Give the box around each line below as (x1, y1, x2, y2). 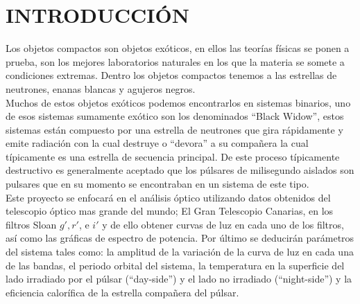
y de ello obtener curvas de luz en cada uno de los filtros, (102, 217, 344, 231)
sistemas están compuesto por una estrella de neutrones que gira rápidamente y (6, 122, 343, 136)
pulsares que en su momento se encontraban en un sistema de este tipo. (6, 177, 309, 191)
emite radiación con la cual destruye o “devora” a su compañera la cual (6, 136, 309, 150)
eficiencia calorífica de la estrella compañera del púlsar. (6, 285, 239, 299)
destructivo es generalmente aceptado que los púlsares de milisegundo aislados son (6, 163, 354, 177)
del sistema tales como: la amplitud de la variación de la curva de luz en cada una (6, 244, 354, 259)
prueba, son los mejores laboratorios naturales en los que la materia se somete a (6, 54, 345, 69)
